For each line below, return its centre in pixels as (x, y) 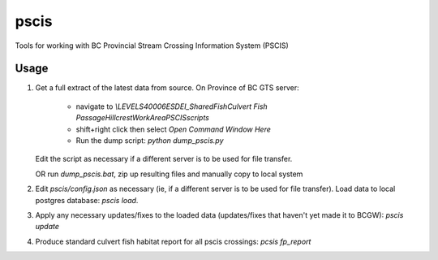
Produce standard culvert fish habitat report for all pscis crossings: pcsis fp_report (173, 241)
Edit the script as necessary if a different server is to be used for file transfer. (164, 159)
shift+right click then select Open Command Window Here (174, 129)
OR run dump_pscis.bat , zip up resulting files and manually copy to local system (169, 174)
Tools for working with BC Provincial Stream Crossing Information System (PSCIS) (152, 45)
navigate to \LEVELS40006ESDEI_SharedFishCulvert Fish (172, 106)
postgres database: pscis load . (87, 200)
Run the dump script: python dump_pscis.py (150, 141)
